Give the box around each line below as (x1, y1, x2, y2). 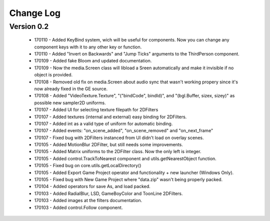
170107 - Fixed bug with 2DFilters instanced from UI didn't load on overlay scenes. (34, 135, 204, 141)
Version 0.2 (9, 22, 49, 31)
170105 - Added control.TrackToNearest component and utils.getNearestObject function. (34, 155, 217, 162)
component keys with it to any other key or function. (34, 44, 142, 50)
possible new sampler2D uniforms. (34, 100, 106, 106)
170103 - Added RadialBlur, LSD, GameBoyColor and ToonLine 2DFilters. (34, 190, 183, 197)
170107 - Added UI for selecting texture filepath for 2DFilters (34, 107, 158, 113)
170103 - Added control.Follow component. (34, 205, 123, 211)
